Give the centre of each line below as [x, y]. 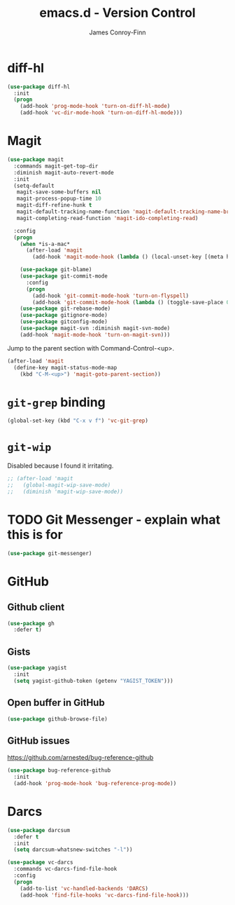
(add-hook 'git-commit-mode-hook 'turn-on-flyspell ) [111, 296]
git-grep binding [57, 402]
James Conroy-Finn [117, 32]
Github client [36, 607]
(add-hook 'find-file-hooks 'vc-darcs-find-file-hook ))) [105, 895]
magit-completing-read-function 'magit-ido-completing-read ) [107, 218]
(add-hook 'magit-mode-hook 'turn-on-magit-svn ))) [95, 334]
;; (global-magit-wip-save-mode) [59, 485]
